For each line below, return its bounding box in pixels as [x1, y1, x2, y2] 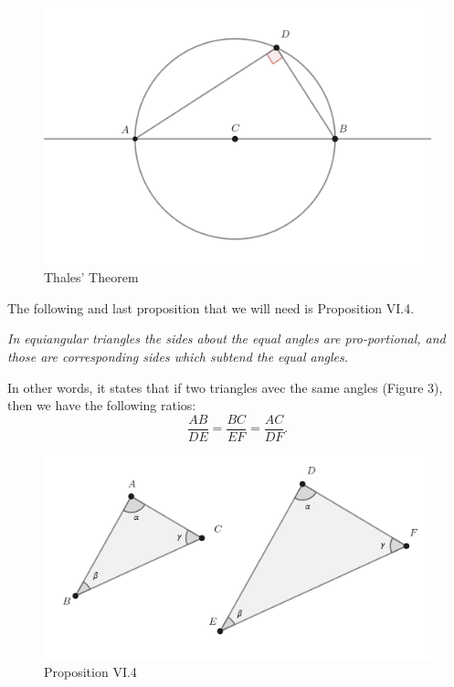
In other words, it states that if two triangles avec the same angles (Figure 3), [7, 377, 443, 396]
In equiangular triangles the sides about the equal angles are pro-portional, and [7, 329, 446, 348]
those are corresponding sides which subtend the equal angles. [7, 346, 349, 365]
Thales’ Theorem [44, 268, 139, 287]
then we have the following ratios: [7, 396, 196, 415]
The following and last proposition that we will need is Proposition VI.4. [7, 298, 415, 317]
